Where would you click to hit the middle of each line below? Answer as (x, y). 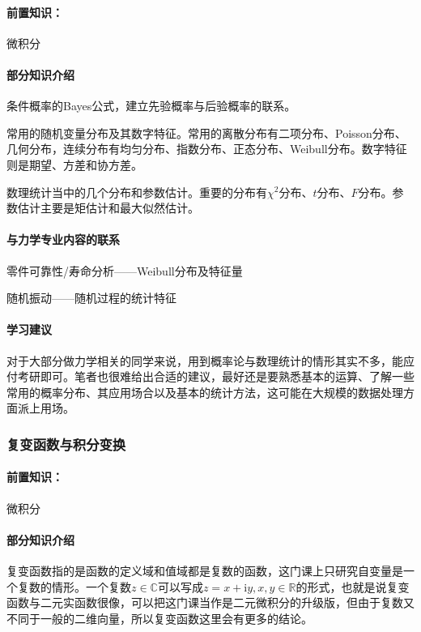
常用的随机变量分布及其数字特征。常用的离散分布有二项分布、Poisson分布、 (206, 132)
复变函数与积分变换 (66, 444)
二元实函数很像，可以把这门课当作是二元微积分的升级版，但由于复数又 (227, 602)
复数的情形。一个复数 (74, 586)
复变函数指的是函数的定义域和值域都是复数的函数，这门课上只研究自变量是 (205, 570)
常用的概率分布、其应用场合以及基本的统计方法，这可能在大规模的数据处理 (205, 392)
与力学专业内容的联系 (63, 239)
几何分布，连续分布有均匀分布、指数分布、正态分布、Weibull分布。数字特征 (207, 149)
